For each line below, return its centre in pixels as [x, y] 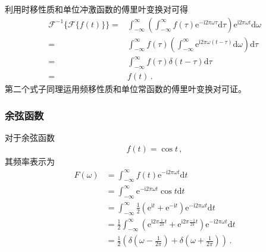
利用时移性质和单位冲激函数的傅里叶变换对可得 [96, 9]
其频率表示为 [30, 161]
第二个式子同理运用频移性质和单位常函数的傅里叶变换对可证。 [126, 89]
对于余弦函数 [30, 137]
